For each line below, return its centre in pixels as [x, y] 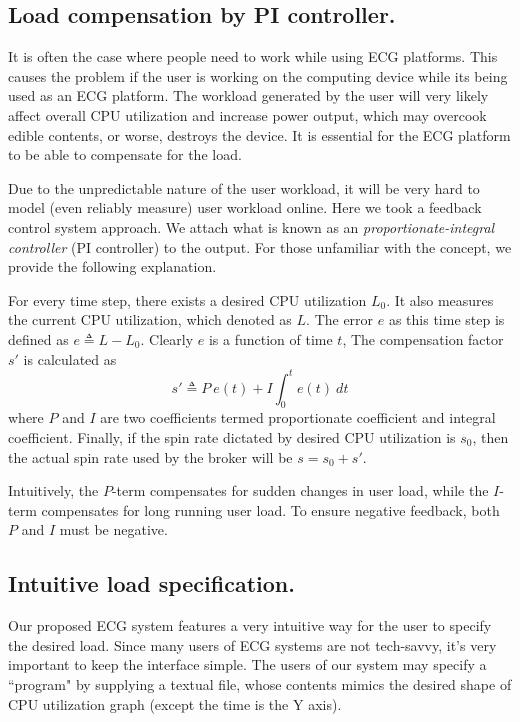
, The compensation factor [423, 338]
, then [490, 437]
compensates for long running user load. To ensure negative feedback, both [270, 509]
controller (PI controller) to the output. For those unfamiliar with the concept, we [260, 246]
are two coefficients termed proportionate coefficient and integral [298, 417]
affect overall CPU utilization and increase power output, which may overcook [247, 114]
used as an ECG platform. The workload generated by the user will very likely [248, 95]
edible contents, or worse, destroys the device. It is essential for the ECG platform [259, 134]
